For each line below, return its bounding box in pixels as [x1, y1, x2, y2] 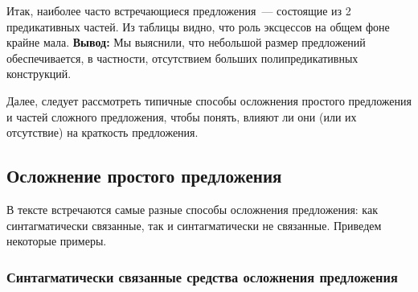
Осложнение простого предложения [6, 163, 282, 188]
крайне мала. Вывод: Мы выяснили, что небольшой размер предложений [6, 34, 366, 51]
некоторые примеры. [6, 232, 107, 249]
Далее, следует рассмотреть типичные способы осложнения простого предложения [6, 92, 412, 109]
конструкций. [6, 65, 72, 82]
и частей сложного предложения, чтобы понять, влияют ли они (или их [6, 108, 357, 125]
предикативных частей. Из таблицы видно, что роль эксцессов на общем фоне [6, 18, 390, 35]
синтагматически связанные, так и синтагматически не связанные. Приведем [6, 216, 382, 233]
